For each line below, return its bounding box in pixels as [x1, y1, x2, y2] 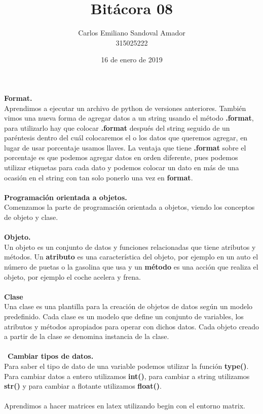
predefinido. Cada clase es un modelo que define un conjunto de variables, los [4, 311, 244, 321]
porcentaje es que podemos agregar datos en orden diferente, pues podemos [4, 152, 238, 163]
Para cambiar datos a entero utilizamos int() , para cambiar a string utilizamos [4, 370, 250, 381]
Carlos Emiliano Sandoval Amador [78, 27, 185, 38]
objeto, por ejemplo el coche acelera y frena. [4, 271, 141, 282]
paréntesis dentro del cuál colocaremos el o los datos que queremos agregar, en [4, 132, 248, 143]
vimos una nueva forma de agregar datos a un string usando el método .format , [4, 112, 254, 123]
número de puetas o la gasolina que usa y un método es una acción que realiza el [4, 261, 258, 272]
